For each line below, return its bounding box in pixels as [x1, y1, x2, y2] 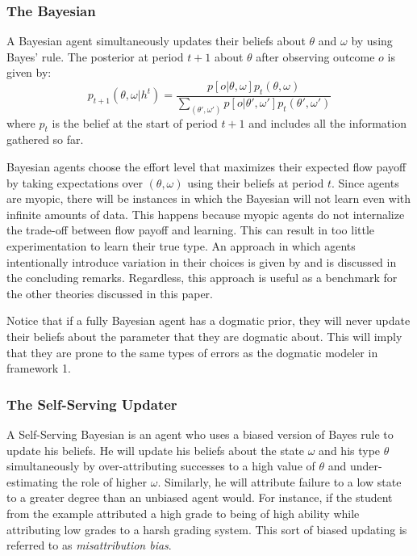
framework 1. [6, 360, 71, 377]
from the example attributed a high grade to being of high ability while [6, 504, 360, 521]
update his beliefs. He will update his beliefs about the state [6, 441, 305, 458]
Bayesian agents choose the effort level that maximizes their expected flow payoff [6, 158, 407, 175]
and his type [319, 441, 381, 458]
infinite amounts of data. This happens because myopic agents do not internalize [6, 205, 405, 222]
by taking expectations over [6, 174, 143, 191]
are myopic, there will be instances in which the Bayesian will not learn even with [6, 190, 411, 207]
